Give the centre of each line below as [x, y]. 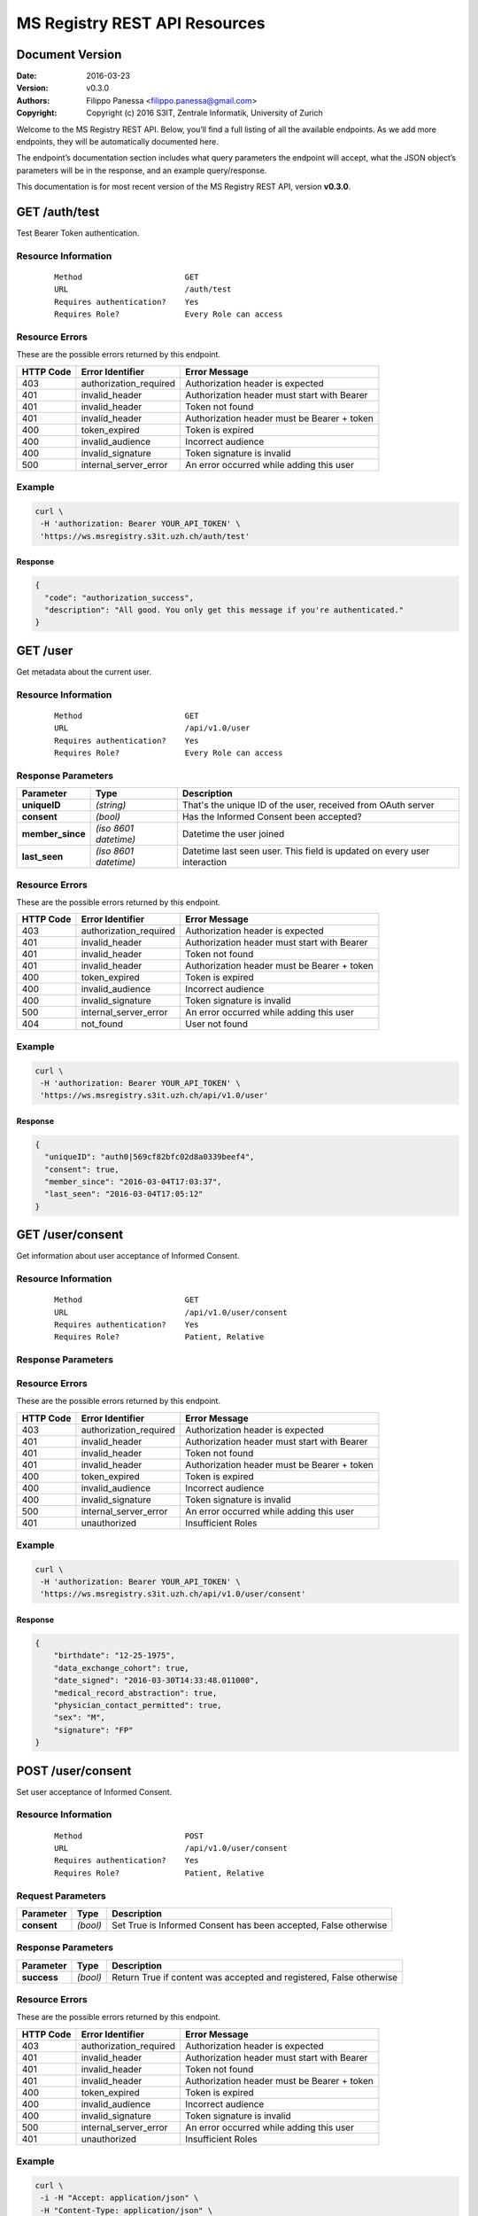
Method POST [129, 1836]
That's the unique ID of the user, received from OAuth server [308, 805]
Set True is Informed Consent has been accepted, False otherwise [250, 1925]
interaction [204, 862]
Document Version [69, 55]
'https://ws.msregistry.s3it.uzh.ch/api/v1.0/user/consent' [173, 1594]
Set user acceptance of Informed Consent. [94, 1791]
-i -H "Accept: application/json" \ [119, 2198]
